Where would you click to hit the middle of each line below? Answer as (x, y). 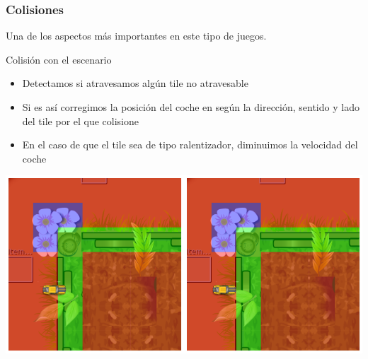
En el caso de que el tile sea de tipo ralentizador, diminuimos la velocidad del (190, 145)
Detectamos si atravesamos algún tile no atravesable (135, 83)
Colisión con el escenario (59, 59)
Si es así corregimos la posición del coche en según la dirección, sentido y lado (191, 107)
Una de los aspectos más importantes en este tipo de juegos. (136, 36)
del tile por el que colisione (81, 120)
